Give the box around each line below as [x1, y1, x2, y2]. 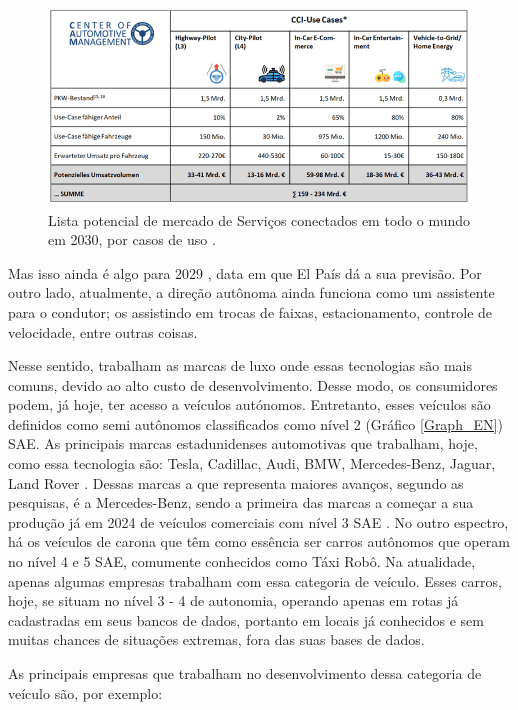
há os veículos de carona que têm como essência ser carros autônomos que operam [8, 531, 510, 552]
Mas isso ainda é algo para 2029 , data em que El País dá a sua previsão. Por [8, 262, 482, 283]
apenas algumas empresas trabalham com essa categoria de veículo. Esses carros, [8, 570, 502, 591]
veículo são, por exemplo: [8, 682, 163, 703]
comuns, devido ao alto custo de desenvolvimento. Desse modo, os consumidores [8, 374, 498, 395]
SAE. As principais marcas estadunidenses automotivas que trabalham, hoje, [8, 433, 478, 454]
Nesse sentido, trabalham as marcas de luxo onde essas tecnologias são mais [8, 355, 473, 376]
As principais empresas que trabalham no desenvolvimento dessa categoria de [8, 663, 482, 683]
